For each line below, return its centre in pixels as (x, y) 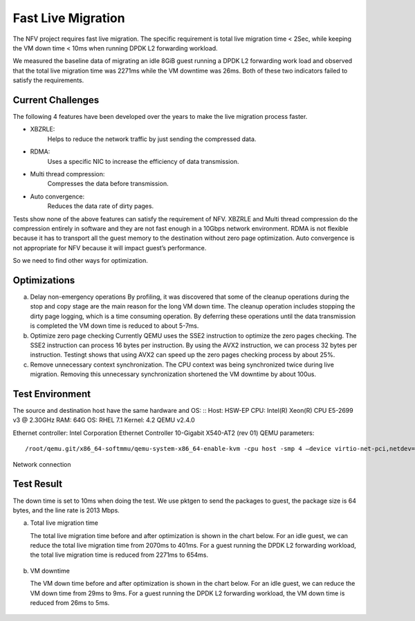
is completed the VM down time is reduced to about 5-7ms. (114, 326)
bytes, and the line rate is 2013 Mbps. (66, 510)
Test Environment (52, 394)
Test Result (37, 484)
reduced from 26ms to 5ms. (70, 603)
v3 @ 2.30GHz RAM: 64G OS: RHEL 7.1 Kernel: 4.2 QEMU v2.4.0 (104, 420)
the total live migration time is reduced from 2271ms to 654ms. (119, 555)
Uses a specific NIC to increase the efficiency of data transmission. (143, 161)
